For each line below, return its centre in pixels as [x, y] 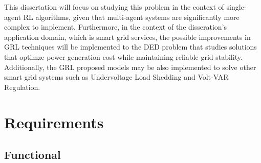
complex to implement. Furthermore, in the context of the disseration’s [115, 27]
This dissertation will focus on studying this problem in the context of [114, 7]
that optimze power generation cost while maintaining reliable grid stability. [123, 56]
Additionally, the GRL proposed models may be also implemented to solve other [130, 67]
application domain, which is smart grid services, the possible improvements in [127, 37]
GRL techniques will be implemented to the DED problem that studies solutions [130, 47]
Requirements [54, 122]
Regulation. [22, 87]
